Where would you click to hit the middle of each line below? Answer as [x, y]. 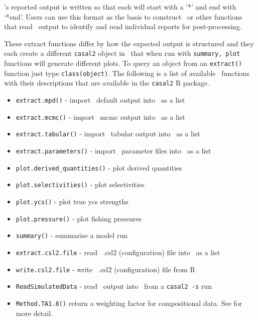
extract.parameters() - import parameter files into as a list [113, 150]
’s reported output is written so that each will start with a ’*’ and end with [120, 7]
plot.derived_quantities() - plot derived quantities [99, 167]
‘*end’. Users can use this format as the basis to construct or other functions [123, 16]
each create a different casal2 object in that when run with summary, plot [122, 53]
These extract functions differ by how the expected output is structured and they [129, 43]
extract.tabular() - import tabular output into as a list [108, 134]
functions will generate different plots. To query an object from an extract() [123, 63]
